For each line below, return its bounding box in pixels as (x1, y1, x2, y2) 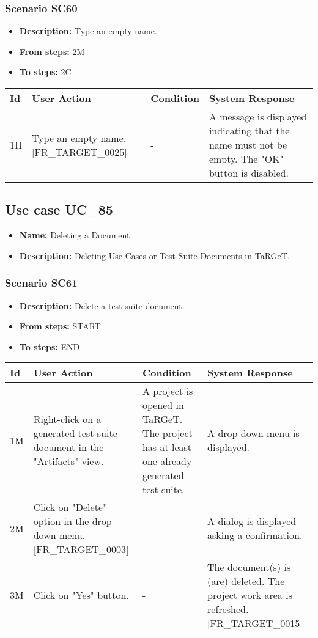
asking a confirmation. (207, 528, 303, 543)
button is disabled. (209, 166, 289, 180)
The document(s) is (207, 560, 291, 574)
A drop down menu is (207, 426, 300, 441)
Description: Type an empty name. (19, 24, 157, 37)
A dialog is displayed (207, 514, 297, 529)
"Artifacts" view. (33, 454, 104, 469)
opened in (142, 398, 184, 413)
